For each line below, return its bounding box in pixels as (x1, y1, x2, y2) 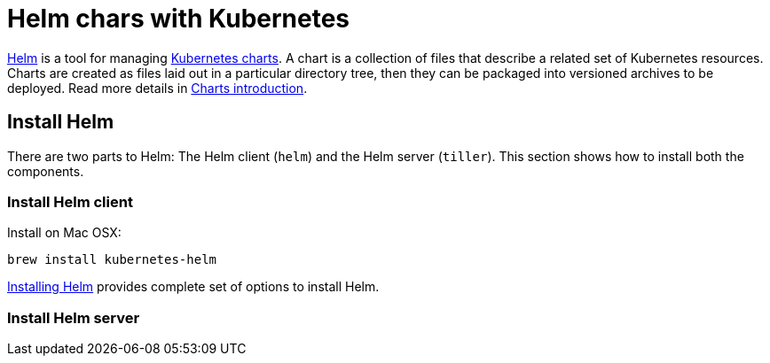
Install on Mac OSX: (7, 225, 122, 241)
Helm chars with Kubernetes (7, 4, 350, 34)
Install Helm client (7, 192, 133, 211)
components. (7, 163, 84, 179)
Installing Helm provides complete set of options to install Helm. (7, 279, 380, 295)
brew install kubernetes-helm (7, 252, 217, 267)
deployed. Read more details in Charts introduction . (7, 80, 308, 96)
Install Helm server (7, 308, 140, 327)
